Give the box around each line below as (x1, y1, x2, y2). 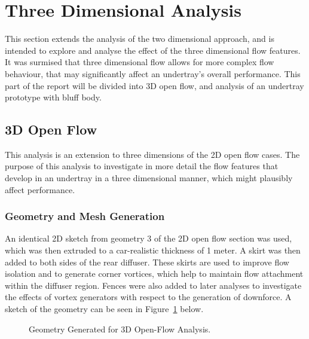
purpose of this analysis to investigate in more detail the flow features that (5, 160, 279, 172)
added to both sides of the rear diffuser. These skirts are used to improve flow (5, 255, 289, 268)
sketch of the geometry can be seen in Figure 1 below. (5, 303, 204, 315)
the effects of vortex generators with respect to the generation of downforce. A (5, 291, 292, 303)
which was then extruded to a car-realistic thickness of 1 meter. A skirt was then (5, 244, 301, 256)
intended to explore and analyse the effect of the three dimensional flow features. (5, 44, 301, 56)
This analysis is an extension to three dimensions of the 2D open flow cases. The (5, 148, 300, 160)
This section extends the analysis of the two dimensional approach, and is (5, 32, 274, 45)
